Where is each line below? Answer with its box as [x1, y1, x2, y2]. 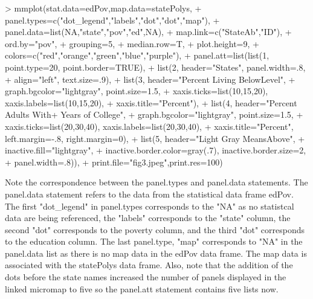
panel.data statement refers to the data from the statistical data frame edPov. [5, 187, 294, 200]
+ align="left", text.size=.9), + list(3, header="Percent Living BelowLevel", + [5, 72, 295, 85]
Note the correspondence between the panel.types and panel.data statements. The [5, 176, 308, 188]
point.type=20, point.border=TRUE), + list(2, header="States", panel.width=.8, [5, 60, 306, 73]
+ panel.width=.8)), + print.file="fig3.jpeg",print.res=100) [5, 155, 223, 168]
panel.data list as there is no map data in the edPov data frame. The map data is [5, 246, 307, 259]
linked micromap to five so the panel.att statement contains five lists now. [5, 282, 279, 295]
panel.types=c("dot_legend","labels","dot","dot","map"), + [5, 13, 220, 26]
